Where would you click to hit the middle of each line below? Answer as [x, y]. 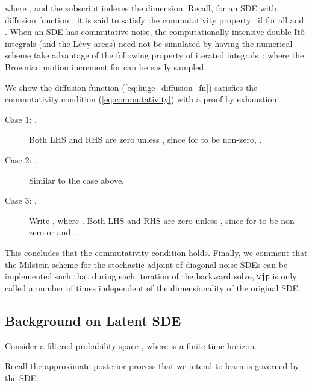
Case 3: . [21, 200]
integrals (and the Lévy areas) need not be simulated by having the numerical [149, 43]
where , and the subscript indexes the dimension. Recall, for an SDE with [141, 8]
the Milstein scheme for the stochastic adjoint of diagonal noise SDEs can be [146, 264]
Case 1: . [21, 119]
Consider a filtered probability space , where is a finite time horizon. [131, 345]
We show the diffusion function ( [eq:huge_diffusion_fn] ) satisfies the [131, 87]
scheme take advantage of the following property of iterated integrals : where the [154, 55]
